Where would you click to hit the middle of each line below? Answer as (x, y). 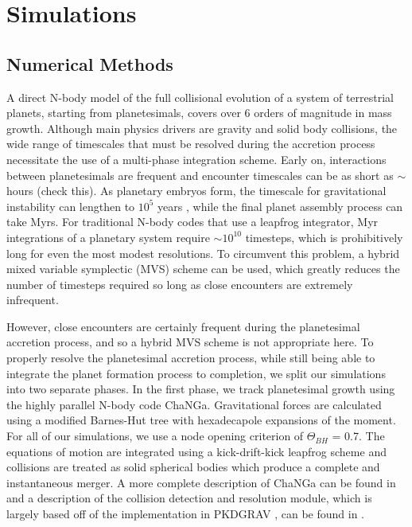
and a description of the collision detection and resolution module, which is (189, 498)
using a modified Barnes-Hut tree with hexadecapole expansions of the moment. (201, 420)
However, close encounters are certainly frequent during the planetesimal (183, 326)
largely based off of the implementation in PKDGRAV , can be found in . (186, 514)
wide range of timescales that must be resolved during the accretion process (191, 144)
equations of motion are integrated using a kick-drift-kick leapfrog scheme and (196, 451)
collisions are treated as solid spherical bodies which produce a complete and (193, 467)
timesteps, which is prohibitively (324, 237)
